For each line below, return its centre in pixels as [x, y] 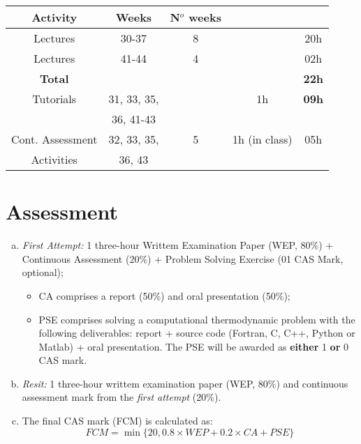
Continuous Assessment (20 [81, 258]
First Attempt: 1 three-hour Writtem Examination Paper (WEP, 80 [166, 245]
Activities [54, 159]
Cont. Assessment [54, 139]
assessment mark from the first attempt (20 [114, 397]
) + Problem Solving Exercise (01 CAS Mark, [245, 258]
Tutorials [54, 99]
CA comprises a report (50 [96, 295]
